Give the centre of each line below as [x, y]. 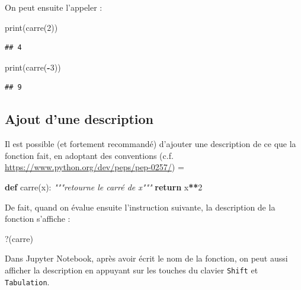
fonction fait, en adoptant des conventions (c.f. [89, 155]
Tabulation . [27, 281]
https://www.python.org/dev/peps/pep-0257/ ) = [95, 167]
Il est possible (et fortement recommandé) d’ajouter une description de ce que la [150, 144]
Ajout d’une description [79, 119]
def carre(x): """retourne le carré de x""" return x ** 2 [104, 187]
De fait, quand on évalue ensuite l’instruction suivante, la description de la [140, 207]
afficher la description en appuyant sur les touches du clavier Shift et [132, 270]
